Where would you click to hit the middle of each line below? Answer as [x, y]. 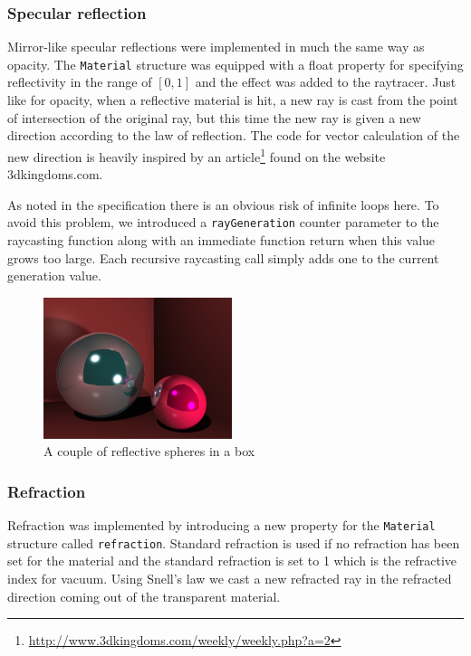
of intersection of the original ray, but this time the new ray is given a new [214, 117]
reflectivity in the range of [80, 82]
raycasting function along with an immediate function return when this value [221, 239]
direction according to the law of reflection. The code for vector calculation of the [234, 135]
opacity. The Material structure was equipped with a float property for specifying [235, 64]
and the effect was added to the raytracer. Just [326, 82]
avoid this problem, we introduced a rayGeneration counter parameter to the [223, 222]
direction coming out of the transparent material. [144, 596]
